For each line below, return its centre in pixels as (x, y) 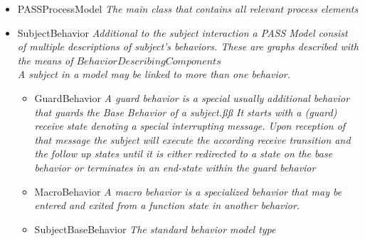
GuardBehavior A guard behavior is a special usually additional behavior (192, 97)
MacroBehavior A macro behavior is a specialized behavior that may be (188, 191)
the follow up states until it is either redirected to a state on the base (184, 153)
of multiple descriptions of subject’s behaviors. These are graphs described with (188, 46)
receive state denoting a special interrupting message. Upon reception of (190, 126)
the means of (45, 60)
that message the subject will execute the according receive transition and (192, 139)
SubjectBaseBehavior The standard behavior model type (155, 229)
